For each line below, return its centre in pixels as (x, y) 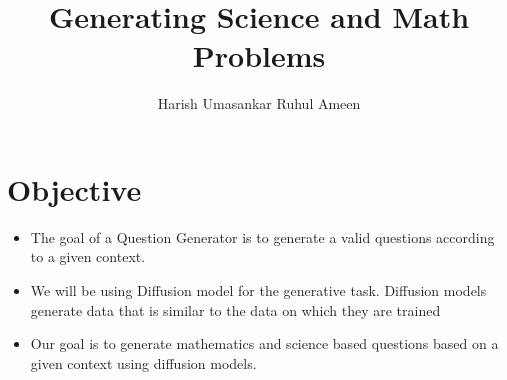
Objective (74, 188)
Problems (259, 55)
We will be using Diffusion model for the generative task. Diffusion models (258, 290)
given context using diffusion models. (143, 362)
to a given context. (88, 256)
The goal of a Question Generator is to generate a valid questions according (262, 236)
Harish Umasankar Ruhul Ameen (259, 103)
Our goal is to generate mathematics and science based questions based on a (264, 343)
